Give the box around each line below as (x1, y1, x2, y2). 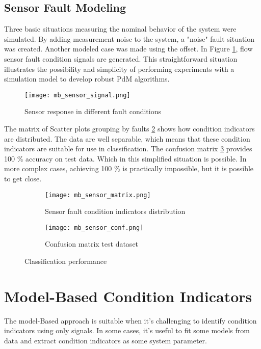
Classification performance (24, 256, 107, 266)
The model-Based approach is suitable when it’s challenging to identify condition (4, 315, 257, 326)
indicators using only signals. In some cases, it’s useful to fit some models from (4, 325, 250, 336)
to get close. (4, 173, 42, 183)
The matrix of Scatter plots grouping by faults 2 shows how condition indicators (4, 123, 255, 134)
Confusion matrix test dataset (45, 238, 139, 249)
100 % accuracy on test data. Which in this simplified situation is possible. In (4, 153, 247, 164)
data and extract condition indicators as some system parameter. (4, 335, 207, 345)
